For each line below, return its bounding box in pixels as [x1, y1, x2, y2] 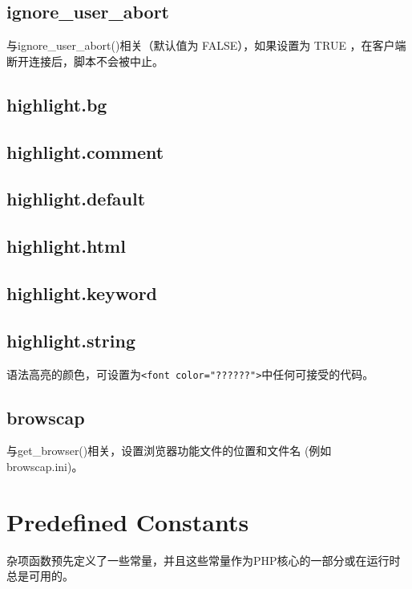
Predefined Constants [6, 505, 249, 538]
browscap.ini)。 [6, 457, 83, 474]
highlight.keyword [6, 280, 158, 305]
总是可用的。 [6, 567, 74, 584]
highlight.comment [6, 139, 164, 164]
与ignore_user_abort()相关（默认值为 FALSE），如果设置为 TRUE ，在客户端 [6, 37, 406, 54]
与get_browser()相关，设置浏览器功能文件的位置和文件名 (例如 [6, 442, 332, 459]
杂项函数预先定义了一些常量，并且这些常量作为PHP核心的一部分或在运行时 [6, 551, 401, 568]
